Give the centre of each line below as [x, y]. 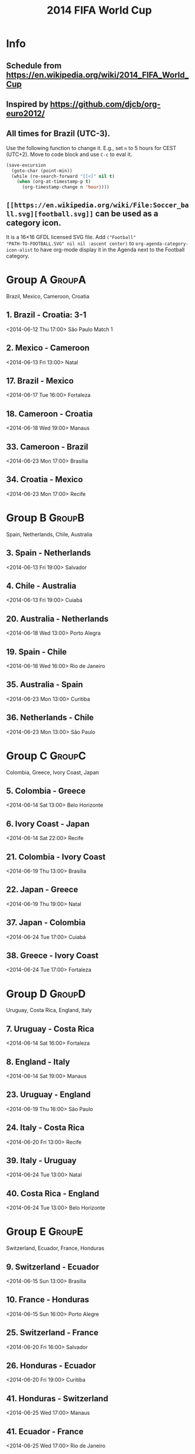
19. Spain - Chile [36, 652]
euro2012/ [26, 113]
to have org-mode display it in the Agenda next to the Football [109, 249]
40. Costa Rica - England [53, 1193]
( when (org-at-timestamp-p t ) [54, 182]
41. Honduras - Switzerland [57, 1399]
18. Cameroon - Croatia [50, 414]
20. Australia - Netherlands [57, 618]
